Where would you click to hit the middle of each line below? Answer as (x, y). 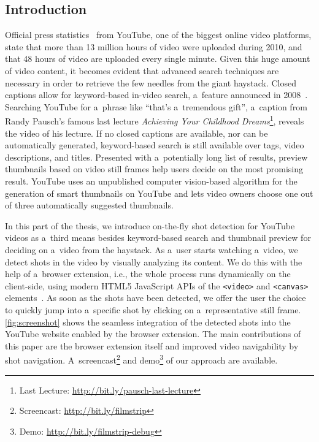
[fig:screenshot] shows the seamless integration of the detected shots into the (148, 322)
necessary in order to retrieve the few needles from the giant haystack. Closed (151, 82)
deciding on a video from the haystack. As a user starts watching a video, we (152, 249)
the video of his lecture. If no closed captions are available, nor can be (136, 133)
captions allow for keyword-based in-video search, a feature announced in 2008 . (156, 95)
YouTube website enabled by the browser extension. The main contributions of (153, 334)
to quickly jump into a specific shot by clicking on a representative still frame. (153, 309)
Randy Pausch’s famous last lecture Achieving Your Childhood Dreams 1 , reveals (155, 120)
